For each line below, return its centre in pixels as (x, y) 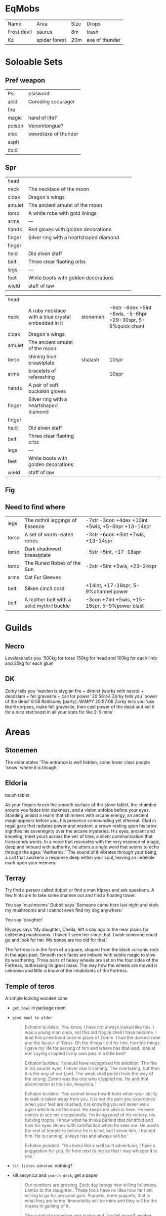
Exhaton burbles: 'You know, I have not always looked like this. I (89, 1027)
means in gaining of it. (47, 1206)
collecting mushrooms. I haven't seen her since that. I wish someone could (81, 935)
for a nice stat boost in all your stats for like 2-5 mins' (59, 712)
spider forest (51, 40)
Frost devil (20, 32)
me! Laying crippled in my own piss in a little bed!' (75, 1054)
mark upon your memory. (31, 863)
